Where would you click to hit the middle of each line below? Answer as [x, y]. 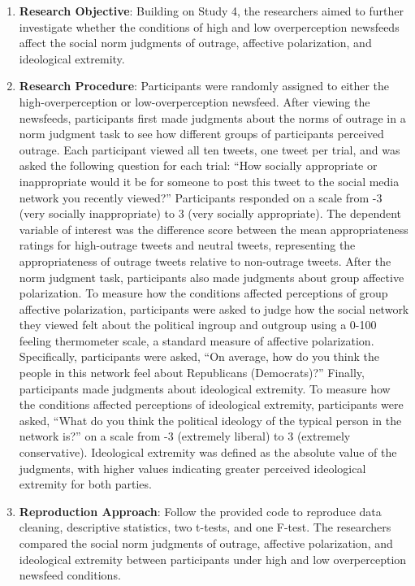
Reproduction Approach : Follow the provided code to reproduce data [200, 511]
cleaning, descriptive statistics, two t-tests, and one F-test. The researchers [205, 527]
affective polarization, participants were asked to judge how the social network [214, 308]
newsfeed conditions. [70, 575]
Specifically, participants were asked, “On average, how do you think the [199, 356]
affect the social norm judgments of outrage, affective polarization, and [195, 43]
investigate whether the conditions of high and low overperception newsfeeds [209, 26]
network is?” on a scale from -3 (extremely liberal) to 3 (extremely [185, 436]
